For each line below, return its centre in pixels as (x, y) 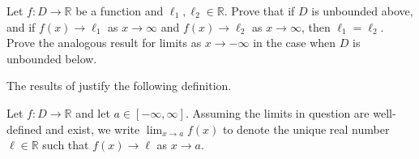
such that (66, 145)
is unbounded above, (362, 11)
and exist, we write (93, 129)
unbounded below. (52, 58)
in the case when (295, 43)
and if (21, 26)
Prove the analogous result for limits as (104, 43)
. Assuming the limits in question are (277, 112)
